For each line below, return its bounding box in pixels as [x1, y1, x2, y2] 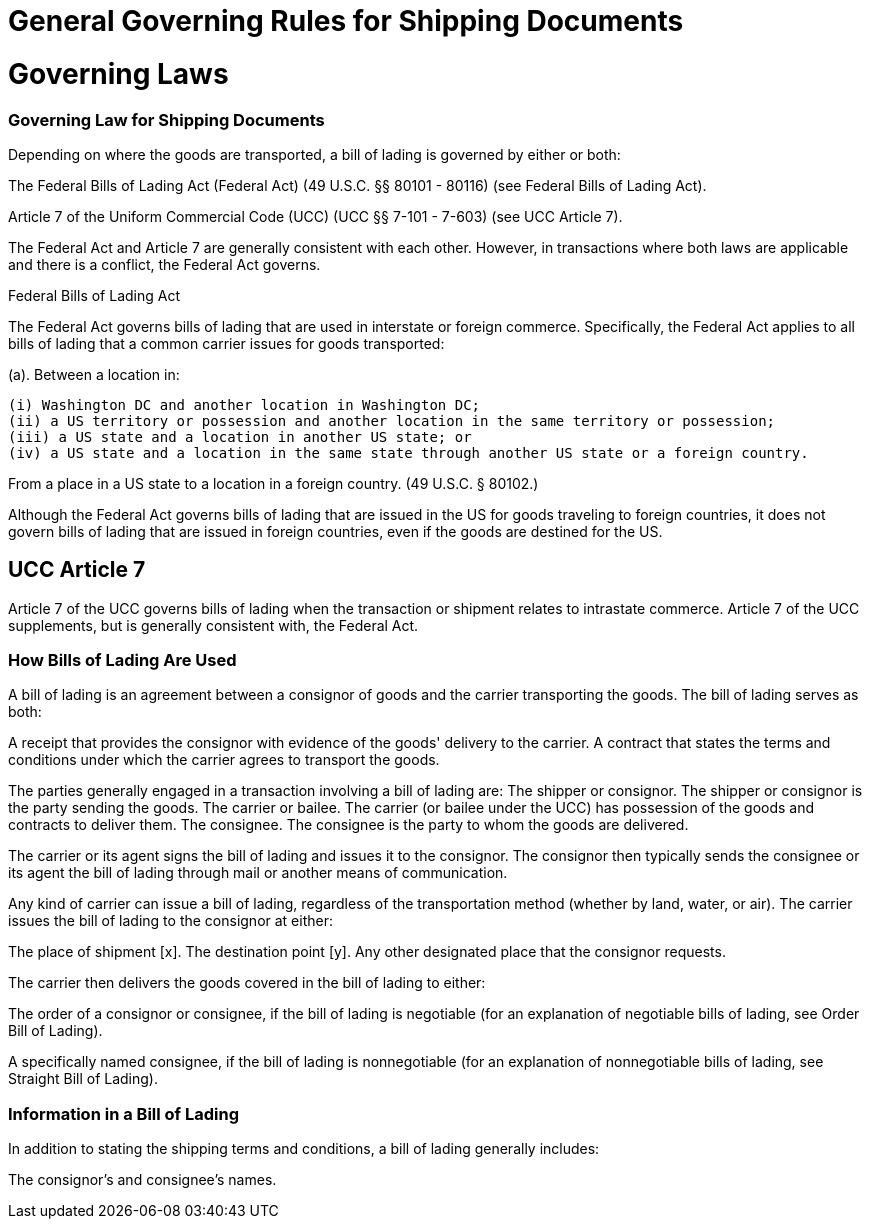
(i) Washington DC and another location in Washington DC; [8, 396, 481, 413]
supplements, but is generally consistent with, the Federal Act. [8, 616, 419, 634]
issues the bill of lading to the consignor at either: [8, 912, 333, 930]
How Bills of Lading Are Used [8, 650, 237, 671]
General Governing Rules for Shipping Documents [8, 4, 684, 38]
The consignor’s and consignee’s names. [8, 1171, 277, 1189]
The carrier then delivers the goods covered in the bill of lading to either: [8, 974, 486, 992]
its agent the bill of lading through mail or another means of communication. [8, 864, 508, 882]
